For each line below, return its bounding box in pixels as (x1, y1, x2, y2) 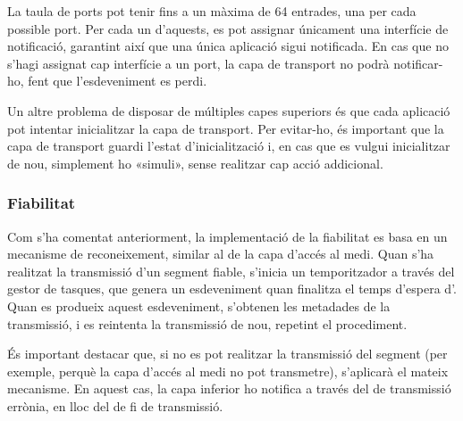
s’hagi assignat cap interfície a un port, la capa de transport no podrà (7, 54, 390, 72)
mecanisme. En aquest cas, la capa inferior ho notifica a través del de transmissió (7, 379, 451, 398)
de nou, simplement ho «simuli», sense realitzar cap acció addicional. (7, 153, 383, 172)
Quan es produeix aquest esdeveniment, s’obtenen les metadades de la (7, 296, 391, 315)
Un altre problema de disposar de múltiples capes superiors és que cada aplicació (7, 101, 450, 120)
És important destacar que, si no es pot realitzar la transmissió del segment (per (7, 344, 448, 363)
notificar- (393, 54, 443, 72)
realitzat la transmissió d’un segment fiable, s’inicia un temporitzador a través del (7, 261, 455, 280)
